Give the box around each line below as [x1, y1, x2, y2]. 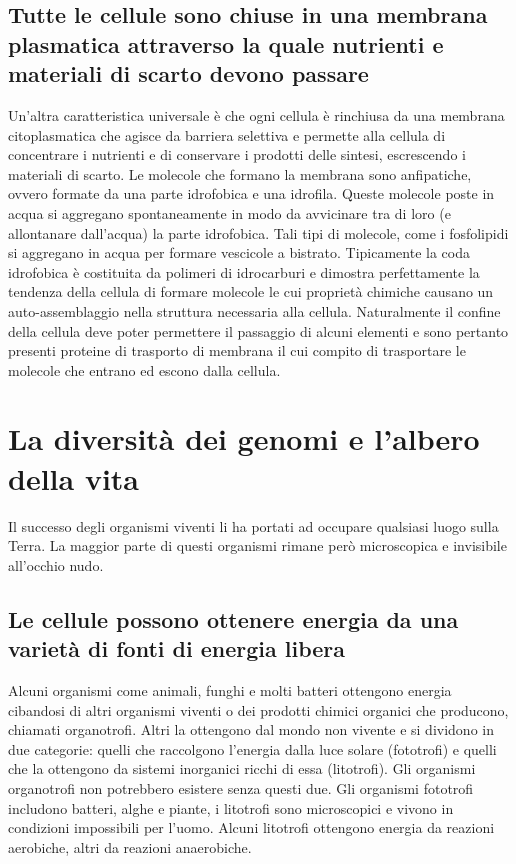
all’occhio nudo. [8, 554, 104, 575]
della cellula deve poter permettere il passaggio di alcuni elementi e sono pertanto [8, 320, 509, 341]
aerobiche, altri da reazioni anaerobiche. [8, 836, 252, 857]
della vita [8, 457, 139, 498]
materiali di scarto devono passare [8, 58, 369, 89]
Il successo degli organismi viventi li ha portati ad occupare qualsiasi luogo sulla [8, 515, 499, 536]
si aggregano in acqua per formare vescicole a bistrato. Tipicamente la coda [8, 242, 470, 263]
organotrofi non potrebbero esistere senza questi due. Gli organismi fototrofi [8, 777, 474, 798]
